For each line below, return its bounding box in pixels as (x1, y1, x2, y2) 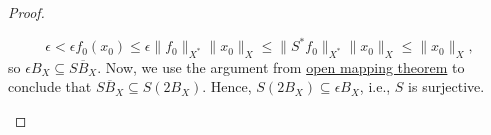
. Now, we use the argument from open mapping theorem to (97, 56, 465, 77)
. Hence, (202, 76, 252, 97)
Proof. (8, 2, 45, 22)
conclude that (8, 76, 92, 97)
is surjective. (408, 76, 485, 97)
